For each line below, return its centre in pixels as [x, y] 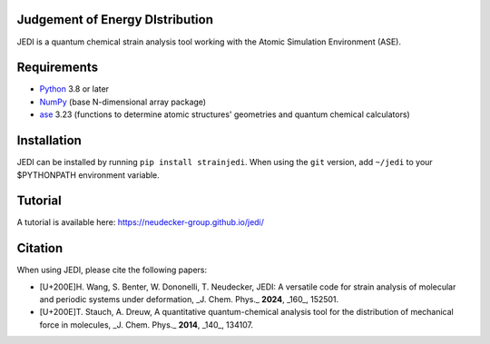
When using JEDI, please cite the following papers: [112, 270]
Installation [49, 141]
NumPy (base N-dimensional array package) [123, 102]
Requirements [58, 68]
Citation [40, 248]
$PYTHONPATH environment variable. [88, 175]
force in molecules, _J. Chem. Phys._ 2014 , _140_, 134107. [147, 324]
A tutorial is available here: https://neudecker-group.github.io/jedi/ [141, 222]
